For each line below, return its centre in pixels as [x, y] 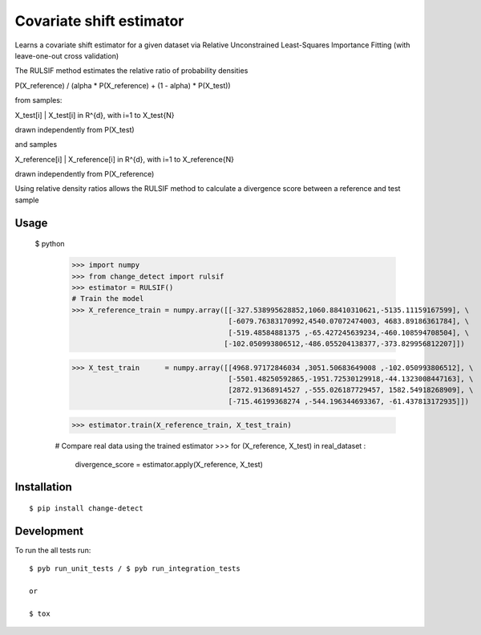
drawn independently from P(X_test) [75, 129]
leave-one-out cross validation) [67, 55]
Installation [43, 487]
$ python [50, 244]
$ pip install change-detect [86, 509]
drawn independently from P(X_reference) [85, 174]
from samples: [38, 100]
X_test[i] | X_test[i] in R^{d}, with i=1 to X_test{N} [95, 115]
